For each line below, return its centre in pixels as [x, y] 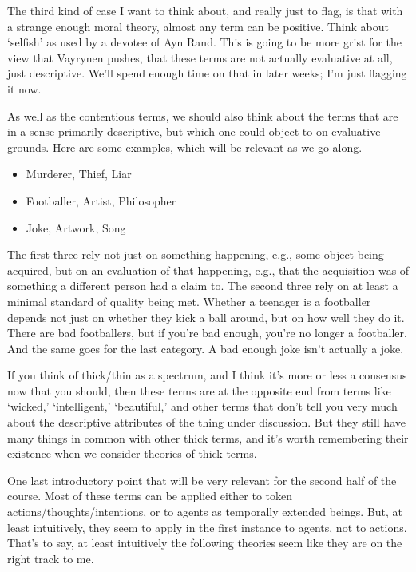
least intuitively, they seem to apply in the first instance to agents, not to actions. [207, 527]
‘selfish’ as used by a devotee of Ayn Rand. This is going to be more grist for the [204, 42]
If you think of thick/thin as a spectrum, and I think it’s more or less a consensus [207, 375]
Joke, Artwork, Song [76, 227]
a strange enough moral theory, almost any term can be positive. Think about [198, 26]
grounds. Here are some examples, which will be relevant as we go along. [185, 147]
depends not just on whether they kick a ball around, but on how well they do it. [206, 317]
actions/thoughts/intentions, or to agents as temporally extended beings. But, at [205, 512]
